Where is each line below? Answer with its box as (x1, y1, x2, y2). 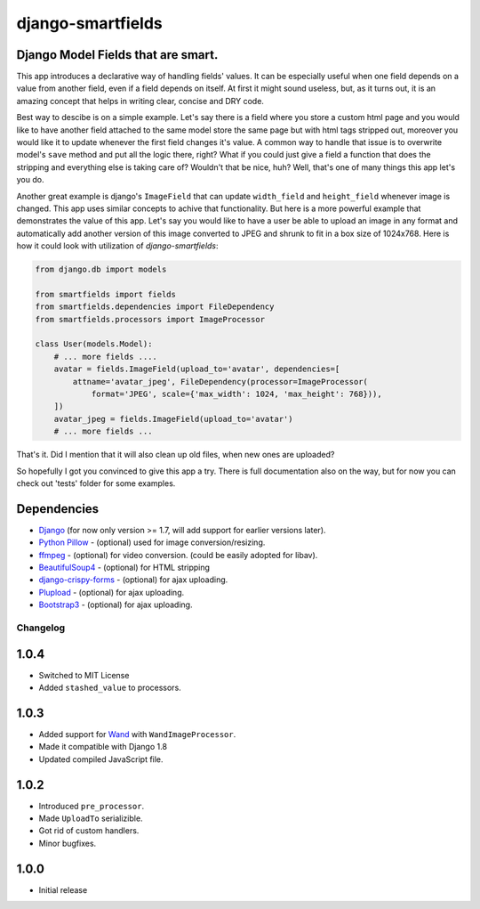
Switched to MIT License (38, 670, 130, 680)
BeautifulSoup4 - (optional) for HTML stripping (38, 562, 211, 573)
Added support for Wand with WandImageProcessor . (38, 728, 236, 739)
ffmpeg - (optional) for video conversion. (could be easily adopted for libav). (38, 549, 318, 560)
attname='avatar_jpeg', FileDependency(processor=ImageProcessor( (72, 377, 369, 386)
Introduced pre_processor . (38, 800, 145, 811)
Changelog (16, 621, 66, 634)
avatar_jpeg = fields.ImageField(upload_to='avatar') (53, 414, 293, 424)
